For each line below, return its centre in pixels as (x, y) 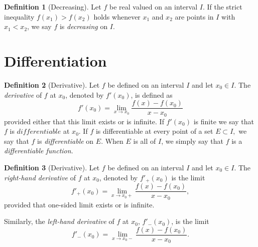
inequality (19, 16)
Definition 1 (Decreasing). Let (53, 7)
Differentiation (55, 60)
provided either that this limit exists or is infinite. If (84, 121)
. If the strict (222, 7)
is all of (145, 141)
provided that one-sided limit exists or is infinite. (79, 204)
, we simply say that (192, 141)
